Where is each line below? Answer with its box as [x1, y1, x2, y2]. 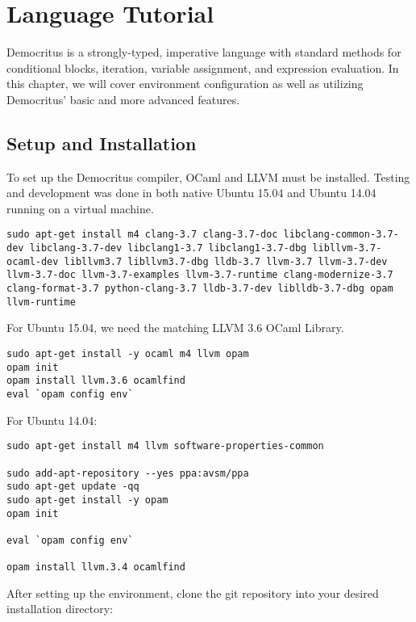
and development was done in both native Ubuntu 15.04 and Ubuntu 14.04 [6, 184, 376, 201]
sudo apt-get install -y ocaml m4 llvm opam [6, 348, 249, 360]
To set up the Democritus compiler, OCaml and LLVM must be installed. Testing [6, 168, 410, 185]
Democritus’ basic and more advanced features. [6, 90, 240, 107]
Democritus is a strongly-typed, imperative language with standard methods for [6, 44, 401, 61]
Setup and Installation [6, 130, 197, 155]
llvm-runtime [6, 296, 76, 308]
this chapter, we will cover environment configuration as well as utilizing [6, 75, 364, 92]
